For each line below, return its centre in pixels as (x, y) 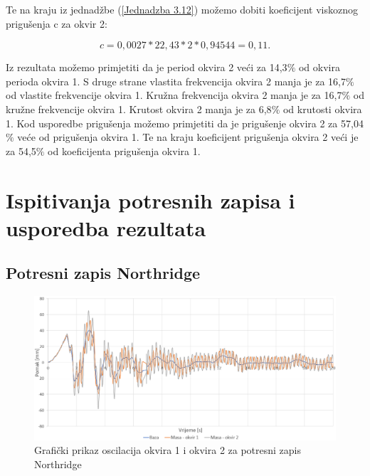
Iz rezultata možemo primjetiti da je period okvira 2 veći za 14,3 (147, 67)
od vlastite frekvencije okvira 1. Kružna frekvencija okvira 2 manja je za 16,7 (174, 95)
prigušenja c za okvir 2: (57, 23)
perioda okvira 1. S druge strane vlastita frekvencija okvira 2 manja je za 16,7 (176, 81)
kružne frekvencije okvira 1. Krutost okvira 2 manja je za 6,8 (139, 109)
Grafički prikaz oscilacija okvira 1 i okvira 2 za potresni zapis (168, 450)
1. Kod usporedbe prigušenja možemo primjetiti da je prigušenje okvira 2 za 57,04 (185, 123)
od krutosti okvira (322, 109)
